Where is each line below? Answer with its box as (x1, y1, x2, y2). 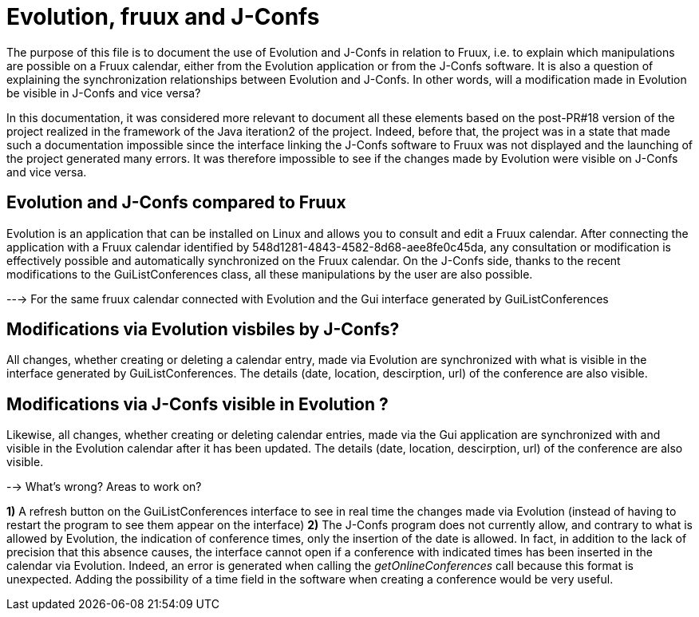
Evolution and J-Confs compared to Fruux (6, 192, 346, 213)
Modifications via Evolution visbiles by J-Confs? (6, 319, 400, 340)
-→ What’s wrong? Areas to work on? (6, 480, 202, 494)
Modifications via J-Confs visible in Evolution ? (6, 394, 389, 414)
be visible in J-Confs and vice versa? (6, 85, 201, 100)
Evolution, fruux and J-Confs (6, 3, 320, 30)
